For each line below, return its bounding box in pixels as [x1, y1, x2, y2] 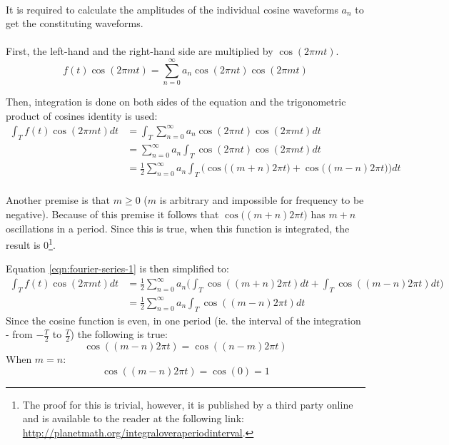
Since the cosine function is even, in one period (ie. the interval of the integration [6, 312, 361, 327]
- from [6, 327, 33, 342]
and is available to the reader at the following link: [22, 411, 244, 426]
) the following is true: [70, 327, 168, 342]
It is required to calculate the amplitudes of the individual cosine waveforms [6, 1, 338, 16]
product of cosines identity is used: [6, 108, 158, 123]
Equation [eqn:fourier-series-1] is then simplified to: [6, 261, 229, 276]
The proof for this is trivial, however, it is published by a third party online [22, 397, 353, 411]
